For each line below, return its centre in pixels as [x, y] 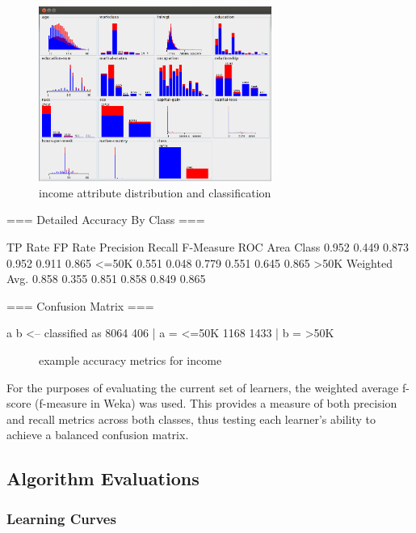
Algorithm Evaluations [103, 478]
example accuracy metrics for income [130, 360]
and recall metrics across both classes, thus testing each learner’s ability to [191, 419]
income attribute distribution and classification [155, 192]
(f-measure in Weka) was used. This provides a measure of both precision [216, 403]
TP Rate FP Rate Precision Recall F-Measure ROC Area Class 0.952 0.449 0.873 [208, 247]
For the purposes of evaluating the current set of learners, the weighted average [203, 387]
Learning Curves [61, 518]
